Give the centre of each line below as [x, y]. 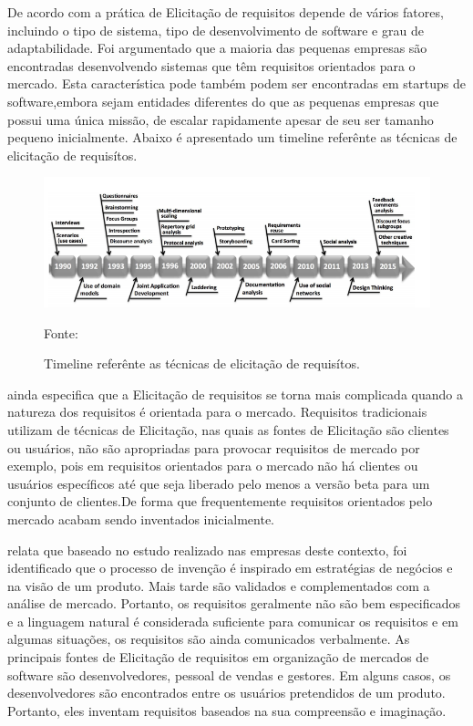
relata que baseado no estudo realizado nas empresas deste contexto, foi [207, 550]
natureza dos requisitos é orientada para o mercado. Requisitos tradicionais [217, 412]
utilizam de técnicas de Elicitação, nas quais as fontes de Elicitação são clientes [228, 429]
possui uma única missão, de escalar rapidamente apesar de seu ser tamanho [221, 119]
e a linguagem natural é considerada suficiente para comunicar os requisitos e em [233, 621]
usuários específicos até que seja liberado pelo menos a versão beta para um [219, 483]
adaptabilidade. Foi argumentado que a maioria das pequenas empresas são [217, 48]
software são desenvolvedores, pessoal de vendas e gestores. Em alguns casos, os [229, 674]
